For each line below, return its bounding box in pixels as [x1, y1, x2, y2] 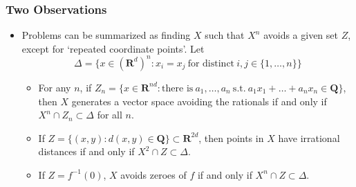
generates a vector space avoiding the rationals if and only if [71, 93, 327, 108]
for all [97, 107, 122, 122]
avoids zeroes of [120, 167, 187, 181]
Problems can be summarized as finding [21, 28, 191, 42]
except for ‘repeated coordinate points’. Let [21, 41, 205, 55]
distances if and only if [38, 144, 135, 159]
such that [205, 28, 245, 42]
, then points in [198, 130, 264, 145]
